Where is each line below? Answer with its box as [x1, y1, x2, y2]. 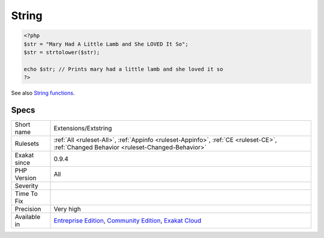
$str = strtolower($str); [23, 48, 100, 56]
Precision [14, 205, 41, 213]
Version [14, 173, 37, 182]
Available [14, 212, 41, 221]
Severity [14, 181, 38, 190]
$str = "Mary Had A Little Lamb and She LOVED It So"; [23, 41, 188, 47]
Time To [14, 189, 38, 197]
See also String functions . [11, 90, 75, 97]
